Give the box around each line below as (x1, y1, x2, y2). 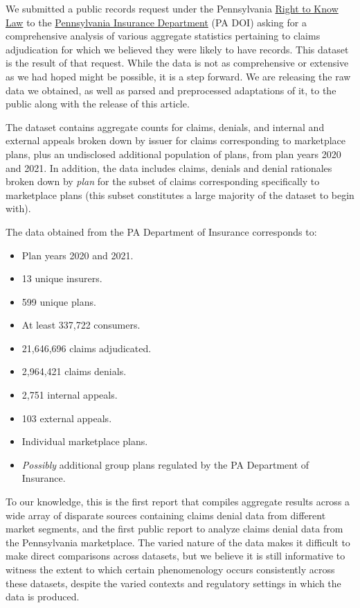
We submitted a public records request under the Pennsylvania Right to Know (6, 1, 339, 15)
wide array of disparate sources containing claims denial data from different (6, 507, 326, 522)
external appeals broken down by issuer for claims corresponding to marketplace (6, 133, 346, 148)
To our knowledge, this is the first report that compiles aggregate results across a (6, 494, 350, 509)
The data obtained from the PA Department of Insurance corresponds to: (6, 224, 317, 238)
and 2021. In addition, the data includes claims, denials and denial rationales (6, 160, 332, 175)
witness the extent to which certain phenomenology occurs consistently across (6, 562, 335, 576)
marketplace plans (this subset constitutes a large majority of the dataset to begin (6, 187, 354, 202)
